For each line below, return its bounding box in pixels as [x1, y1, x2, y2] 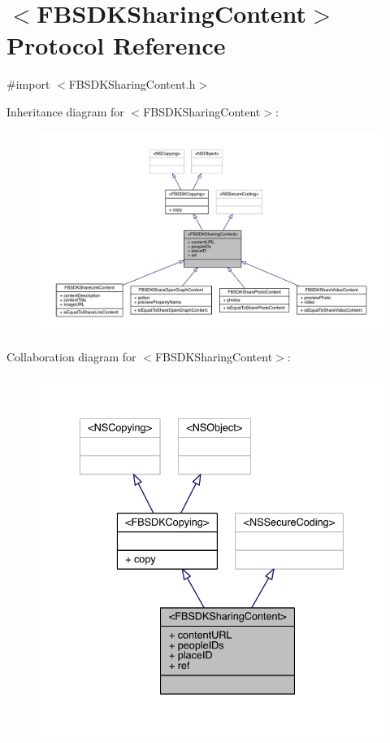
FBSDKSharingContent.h [68, 76, 196, 93]
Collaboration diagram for [6, 348, 136, 365]
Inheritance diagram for [6, 103, 124, 120]
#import [6, 76, 50, 93]
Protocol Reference [6, 28, 226, 62]
